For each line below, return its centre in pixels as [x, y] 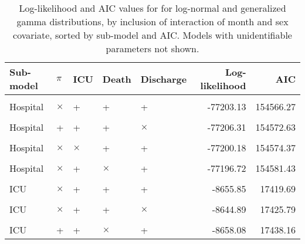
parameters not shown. [152, 48]
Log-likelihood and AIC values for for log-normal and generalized [152, 8]
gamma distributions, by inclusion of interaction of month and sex [152, 21]
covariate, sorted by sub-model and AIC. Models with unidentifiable [152, 35]
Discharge [164, 79]
